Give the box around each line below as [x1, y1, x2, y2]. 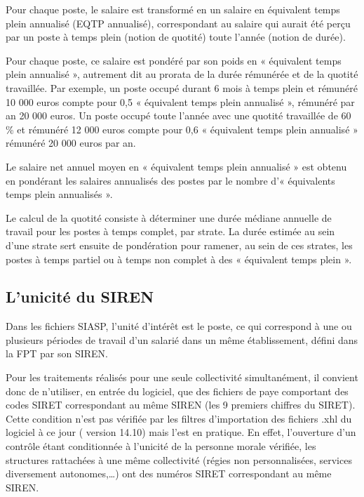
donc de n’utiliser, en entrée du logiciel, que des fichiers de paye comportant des [6, 383, 349, 398]
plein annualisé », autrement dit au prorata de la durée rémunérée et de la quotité [6, 67, 358, 81]
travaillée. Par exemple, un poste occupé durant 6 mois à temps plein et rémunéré [6, 80, 358, 95]
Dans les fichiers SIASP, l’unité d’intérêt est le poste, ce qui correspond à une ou [6, 319, 352, 333]
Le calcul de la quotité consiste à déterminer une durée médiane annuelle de [6, 210, 332, 225]
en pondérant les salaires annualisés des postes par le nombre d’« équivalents [6, 173, 335, 187]
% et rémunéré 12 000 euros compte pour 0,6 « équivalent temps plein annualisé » [6, 121, 358, 136]
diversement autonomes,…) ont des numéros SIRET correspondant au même [6, 466, 332, 481]
